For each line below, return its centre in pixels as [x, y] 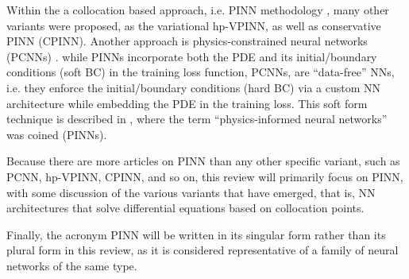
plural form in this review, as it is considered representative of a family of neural [203, 250]
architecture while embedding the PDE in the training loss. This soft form [187, 103]
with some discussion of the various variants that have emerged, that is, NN [191, 192]
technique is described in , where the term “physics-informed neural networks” [197, 119]
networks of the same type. [72, 265]
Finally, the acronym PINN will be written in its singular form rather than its [196, 234]
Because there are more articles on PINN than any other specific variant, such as [203, 161]
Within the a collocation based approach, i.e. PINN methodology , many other [198, 10]
